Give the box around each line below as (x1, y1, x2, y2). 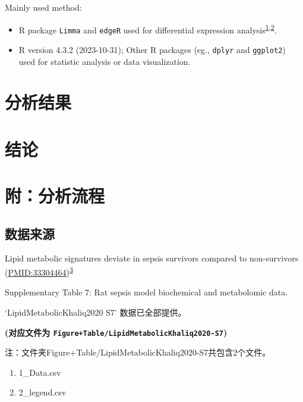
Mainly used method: (5, 1, 82, 13)
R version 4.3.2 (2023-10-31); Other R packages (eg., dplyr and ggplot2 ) (18, 43, 286, 55)
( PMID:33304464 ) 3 (5, 264, 73, 278)
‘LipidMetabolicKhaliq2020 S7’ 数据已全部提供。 (5, 306, 187, 318)
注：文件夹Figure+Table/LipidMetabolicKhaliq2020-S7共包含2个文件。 (5, 346, 271, 359)
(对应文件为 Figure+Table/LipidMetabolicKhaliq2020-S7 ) (5, 326, 228, 338)
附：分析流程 (5, 183, 105, 208)
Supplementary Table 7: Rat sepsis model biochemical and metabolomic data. (5, 286, 288, 298)
